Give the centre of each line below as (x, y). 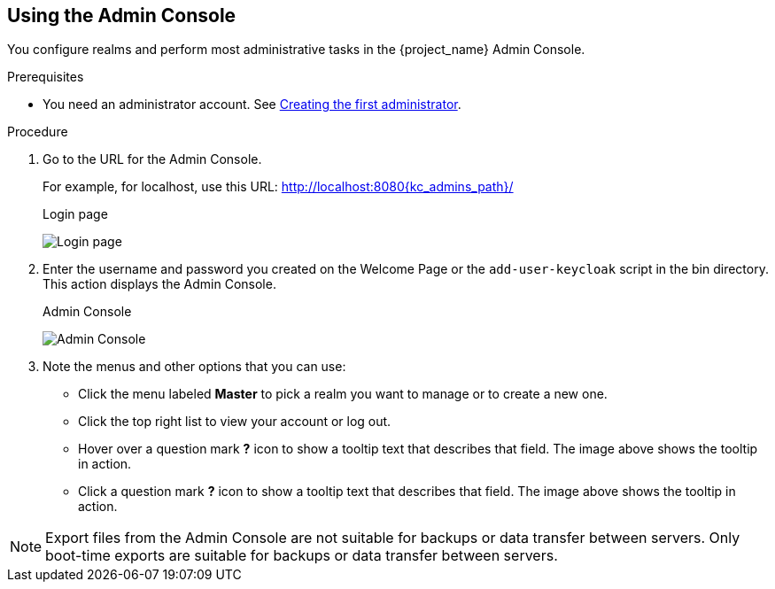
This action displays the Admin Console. (159, 284)
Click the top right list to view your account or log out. (235, 422)
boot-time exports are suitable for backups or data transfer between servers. (302, 556)
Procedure (38, 132)
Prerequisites (46, 77)
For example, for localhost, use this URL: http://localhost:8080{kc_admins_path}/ (278, 187)
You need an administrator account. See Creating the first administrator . (252, 105)
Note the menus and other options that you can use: (194, 367)
